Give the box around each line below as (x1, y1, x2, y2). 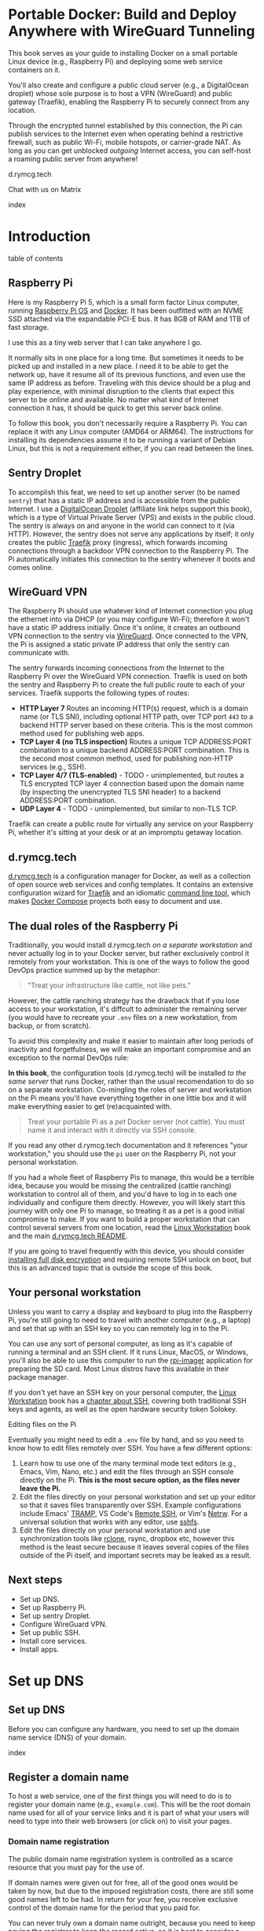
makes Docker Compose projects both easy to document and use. (8, 896, 222, 906)
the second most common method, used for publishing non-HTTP (19, 754, 233, 763)
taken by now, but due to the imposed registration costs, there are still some (8, 1886, 254, 1896)
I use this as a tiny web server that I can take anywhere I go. (8, 337, 203, 347)
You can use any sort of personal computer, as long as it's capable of (8, 1339, 233, 1348)
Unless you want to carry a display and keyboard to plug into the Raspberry (8, 1306, 253, 1316)
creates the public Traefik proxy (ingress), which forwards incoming (8, 537, 228, 547)
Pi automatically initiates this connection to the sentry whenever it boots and (8, 554, 255, 564)
